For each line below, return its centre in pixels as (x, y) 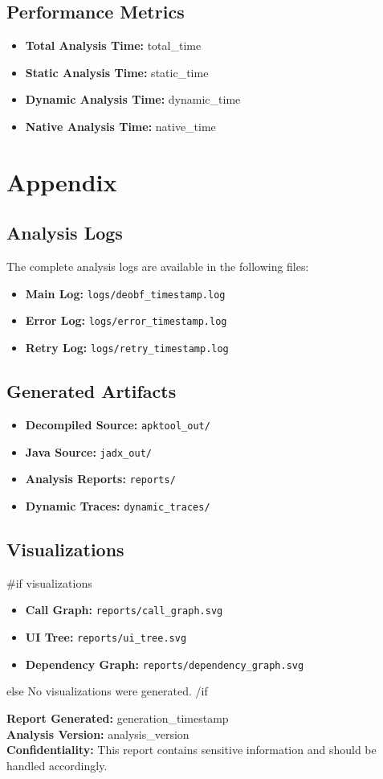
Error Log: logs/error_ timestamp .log (126, 320)
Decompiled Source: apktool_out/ (118, 424)
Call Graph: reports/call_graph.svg (124, 610)
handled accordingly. (57, 765)
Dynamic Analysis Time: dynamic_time (133, 99)
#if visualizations (49, 582)
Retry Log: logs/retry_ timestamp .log (127, 348)
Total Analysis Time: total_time (113, 45)
